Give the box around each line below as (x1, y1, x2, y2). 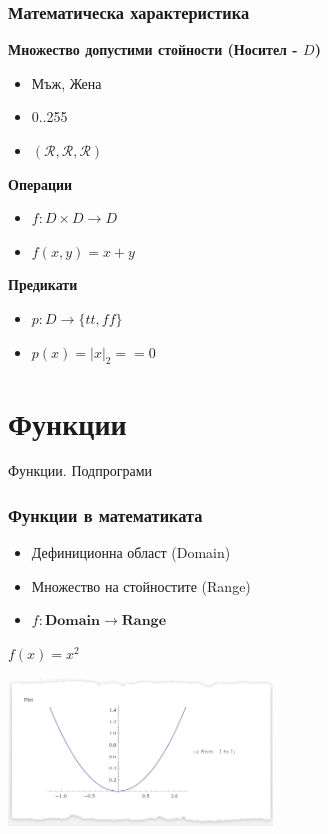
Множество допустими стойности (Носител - (8, 39, 298, 60)
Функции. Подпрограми (8, 460, 153, 481)
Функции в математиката (8, 503, 203, 527)
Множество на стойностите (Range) (31, 575, 251, 596)
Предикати (8, 274, 78, 295)
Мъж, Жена (31, 72, 102, 93)
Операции (8, 173, 73, 194)
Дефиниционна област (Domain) (31, 542, 231, 563)
